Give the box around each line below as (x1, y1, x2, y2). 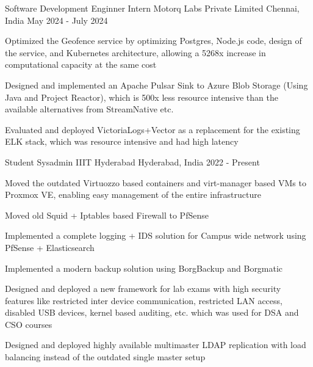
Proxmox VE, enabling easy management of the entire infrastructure (5, 188, 261, 201)
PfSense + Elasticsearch (5, 241, 95, 253)
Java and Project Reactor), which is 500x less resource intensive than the (5, 90, 278, 103)
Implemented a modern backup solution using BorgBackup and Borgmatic (5, 261, 283, 274)
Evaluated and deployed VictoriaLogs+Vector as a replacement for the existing (5, 123, 300, 136)
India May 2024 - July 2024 (5, 13, 108, 26)
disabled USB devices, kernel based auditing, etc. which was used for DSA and (5, 306, 299, 319)
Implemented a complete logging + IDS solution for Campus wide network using (5, 229, 306, 242)
